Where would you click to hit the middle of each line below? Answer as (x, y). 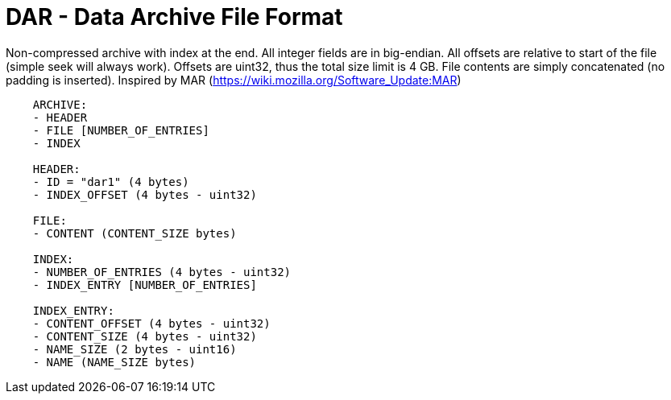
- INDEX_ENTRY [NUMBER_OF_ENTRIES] (145, 285)
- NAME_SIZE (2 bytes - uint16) (135, 349)
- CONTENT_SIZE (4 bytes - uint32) (145, 336)
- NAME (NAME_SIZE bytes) (114, 362)
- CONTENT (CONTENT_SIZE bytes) (135, 233)
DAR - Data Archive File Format (174, 17)
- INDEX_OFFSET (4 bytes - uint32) (145, 194)
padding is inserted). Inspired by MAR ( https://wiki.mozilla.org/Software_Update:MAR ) (234, 80)
